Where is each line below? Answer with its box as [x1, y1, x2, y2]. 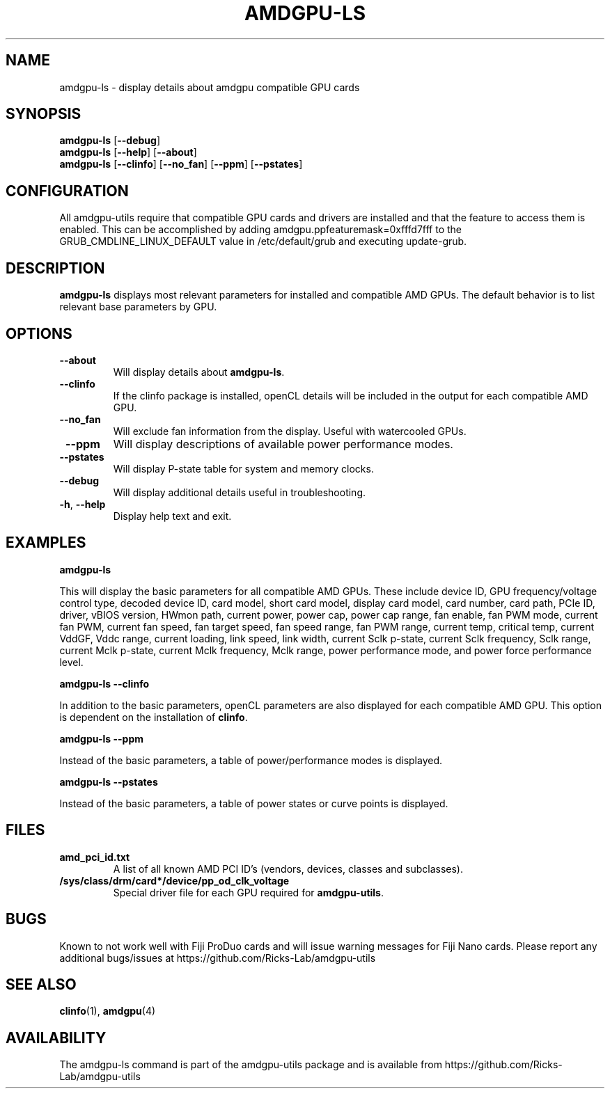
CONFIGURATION [6, 182, 129, 200]
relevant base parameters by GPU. [59, 301, 217, 313]
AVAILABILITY [6, 1029, 107, 1047]
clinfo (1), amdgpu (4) [59, 1005, 156, 1017]
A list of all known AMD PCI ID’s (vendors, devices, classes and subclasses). [113, 862, 464, 875]
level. [59, 656, 84, 668]
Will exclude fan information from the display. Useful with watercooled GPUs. [113, 425, 467, 437]
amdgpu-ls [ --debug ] [59, 134, 160, 147]
